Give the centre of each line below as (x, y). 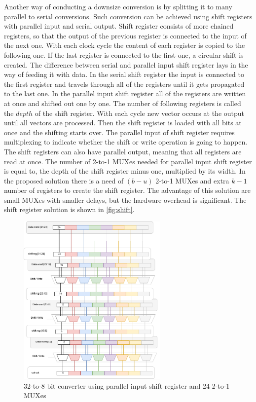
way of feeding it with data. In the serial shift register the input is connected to (124, 74)
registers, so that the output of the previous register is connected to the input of (125, 35)
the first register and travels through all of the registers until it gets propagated (124, 84)
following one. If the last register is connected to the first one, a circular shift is (124, 55)
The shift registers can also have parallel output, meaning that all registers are (123, 151)
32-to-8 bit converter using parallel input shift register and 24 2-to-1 (127, 385)
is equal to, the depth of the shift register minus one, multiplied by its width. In (125, 171)
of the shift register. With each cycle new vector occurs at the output (140, 113)
